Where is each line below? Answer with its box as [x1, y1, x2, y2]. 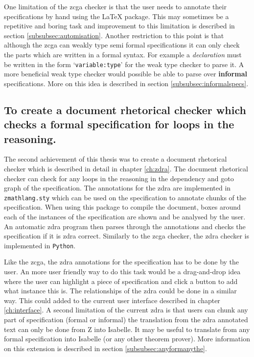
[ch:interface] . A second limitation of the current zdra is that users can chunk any [4, 305, 248, 315]
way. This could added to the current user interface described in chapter [4, 295, 220, 305]
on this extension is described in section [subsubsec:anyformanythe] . [4, 343, 207, 353]
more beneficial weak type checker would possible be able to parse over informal [4, 69, 247, 79]
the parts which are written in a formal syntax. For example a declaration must [4, 49, 242, 59]
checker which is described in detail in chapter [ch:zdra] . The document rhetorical [4, 163, 248, 173]
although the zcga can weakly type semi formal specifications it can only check [4, 40, 240, 50]
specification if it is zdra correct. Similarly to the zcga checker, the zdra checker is [4, 231, 249, 241]
